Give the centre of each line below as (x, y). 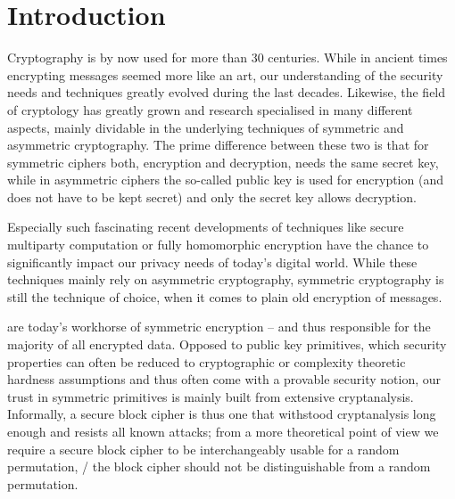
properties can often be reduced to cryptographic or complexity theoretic (207, 361)
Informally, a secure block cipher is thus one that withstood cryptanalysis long (222, 414)
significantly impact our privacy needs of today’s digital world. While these (212, 262)
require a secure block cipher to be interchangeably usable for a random (203, 449)
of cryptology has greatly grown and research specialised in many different (210, 109)
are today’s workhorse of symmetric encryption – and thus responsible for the (219, 327)
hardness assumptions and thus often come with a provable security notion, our (224, 379)
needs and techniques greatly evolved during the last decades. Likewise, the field (227, 92)
